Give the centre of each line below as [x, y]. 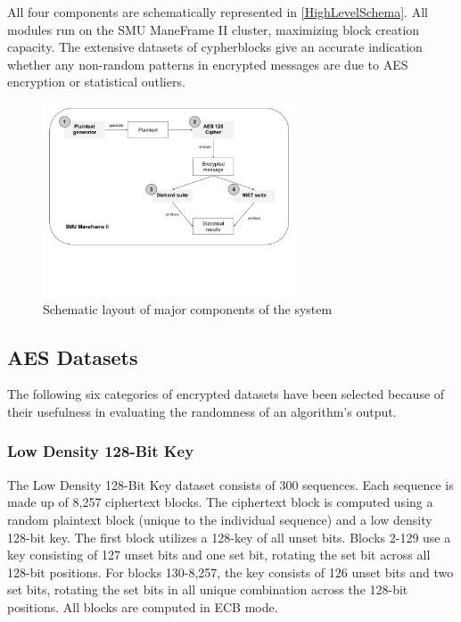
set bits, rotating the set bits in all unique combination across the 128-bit [208, 589]
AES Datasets [73, 357]
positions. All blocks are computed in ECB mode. [143, 606]
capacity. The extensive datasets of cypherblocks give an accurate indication [215, 47]
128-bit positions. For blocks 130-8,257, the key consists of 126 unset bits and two [230, 572]
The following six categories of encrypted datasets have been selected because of [226, 394]
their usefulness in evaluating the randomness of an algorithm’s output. [202, 411]
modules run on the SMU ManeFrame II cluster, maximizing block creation [214, 29]
